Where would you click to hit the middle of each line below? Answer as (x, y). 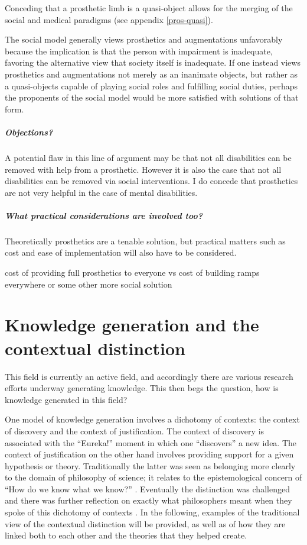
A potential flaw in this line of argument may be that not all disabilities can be (148, 157)
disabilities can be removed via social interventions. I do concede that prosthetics (151, 181)
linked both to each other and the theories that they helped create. (126, 535)
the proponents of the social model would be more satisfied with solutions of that (152, 97)
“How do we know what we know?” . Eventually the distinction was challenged (147, 488)
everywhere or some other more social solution (89, 284)
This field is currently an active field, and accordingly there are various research (149, 376)
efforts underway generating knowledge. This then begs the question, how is (142, 388)
